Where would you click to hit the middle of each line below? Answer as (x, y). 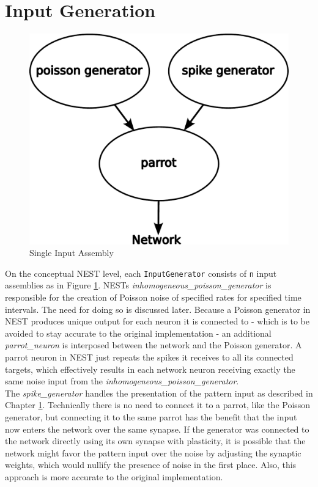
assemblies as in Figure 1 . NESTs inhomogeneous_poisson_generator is (138, 285)
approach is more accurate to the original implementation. (114, 476)
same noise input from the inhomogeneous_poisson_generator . (122, 381)
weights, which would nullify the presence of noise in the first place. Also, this (151, 465)
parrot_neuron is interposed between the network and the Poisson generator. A (153, 345)
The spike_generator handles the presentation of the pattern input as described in (159, 393)
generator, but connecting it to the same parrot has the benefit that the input (151, 417)
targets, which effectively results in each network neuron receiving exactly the (150, 369)
